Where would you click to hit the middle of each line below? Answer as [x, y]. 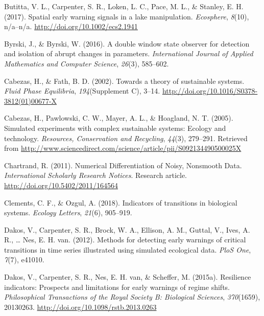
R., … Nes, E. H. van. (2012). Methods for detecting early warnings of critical [125, 240]
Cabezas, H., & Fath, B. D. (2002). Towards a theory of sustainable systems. [124, 81]
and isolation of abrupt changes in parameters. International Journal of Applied [129, 53]
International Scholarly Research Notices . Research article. [96, 175]
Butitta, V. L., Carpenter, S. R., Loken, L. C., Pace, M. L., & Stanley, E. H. [124, 6]
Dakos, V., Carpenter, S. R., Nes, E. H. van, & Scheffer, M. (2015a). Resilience [128, 277]
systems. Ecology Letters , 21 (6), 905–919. [68, 212]
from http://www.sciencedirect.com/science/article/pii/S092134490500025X [123, 148]
